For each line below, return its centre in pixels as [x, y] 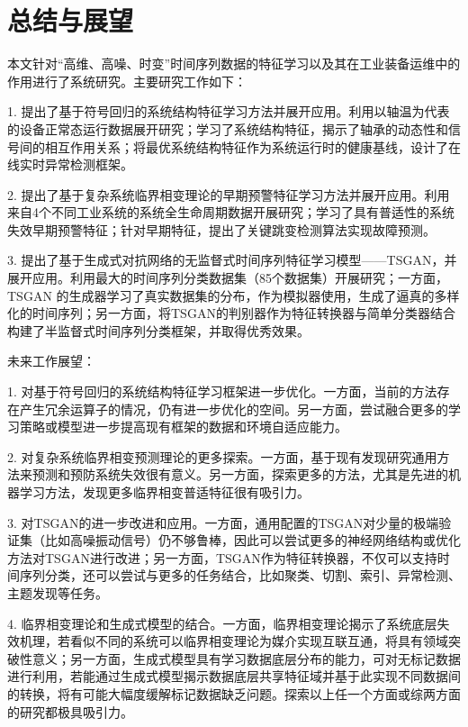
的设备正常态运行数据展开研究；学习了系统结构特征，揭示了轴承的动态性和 [228, 128]
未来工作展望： [51, 361]
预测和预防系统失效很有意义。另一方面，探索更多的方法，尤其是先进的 [240, 474]
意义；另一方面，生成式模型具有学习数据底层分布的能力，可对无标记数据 [246, 658]
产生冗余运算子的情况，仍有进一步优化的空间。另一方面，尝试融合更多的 [234, 409]
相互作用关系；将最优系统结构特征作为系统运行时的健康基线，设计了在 [252, 146]
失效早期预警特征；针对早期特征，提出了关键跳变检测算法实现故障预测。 [221, 229]
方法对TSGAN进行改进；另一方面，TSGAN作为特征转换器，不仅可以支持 [222, 557]
